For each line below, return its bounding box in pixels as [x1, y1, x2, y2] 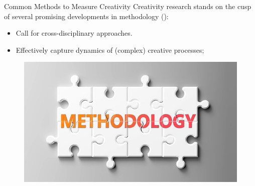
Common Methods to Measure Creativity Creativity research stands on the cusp [4, 1, 251, 11]
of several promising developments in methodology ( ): [4, 11, 169, 21]
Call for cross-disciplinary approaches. [16, 28, 133, 38]
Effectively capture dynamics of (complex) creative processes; [16, 44, 204, 55]
